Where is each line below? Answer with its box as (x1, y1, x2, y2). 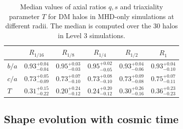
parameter (9, 11, 40, 21)
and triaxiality (120, 1, 163, 11)
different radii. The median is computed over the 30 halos (5, 21, 178, 31)
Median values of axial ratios (20, 1, 107, 11)
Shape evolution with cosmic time (4, 111, 179, 127)
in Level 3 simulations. (58, 30, 125, 40)
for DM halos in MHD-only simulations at (48, 11, 174, 21)
